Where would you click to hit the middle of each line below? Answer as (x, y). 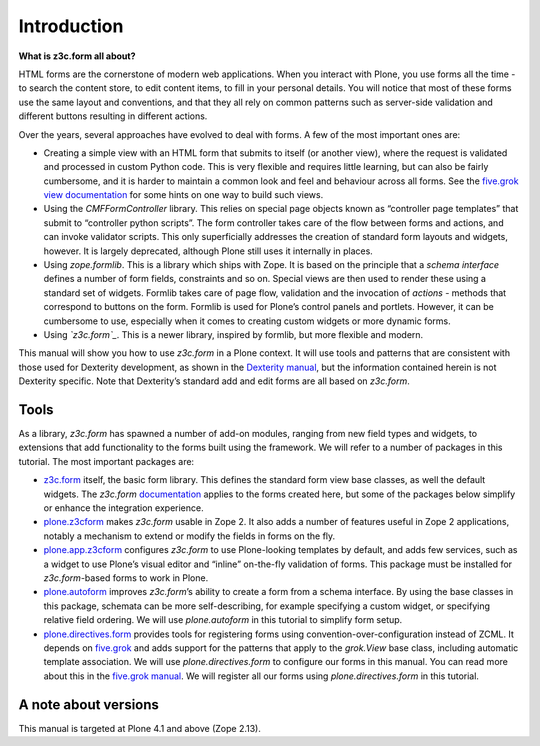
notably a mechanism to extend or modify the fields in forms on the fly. (189, 536)
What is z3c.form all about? (77, 56)
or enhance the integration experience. (123, 508)
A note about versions (89, 704)
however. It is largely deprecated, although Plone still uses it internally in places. (208, 251)
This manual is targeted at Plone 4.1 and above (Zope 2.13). (140, 728)
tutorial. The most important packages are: (106, 461)
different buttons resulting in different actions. (113, 116)
